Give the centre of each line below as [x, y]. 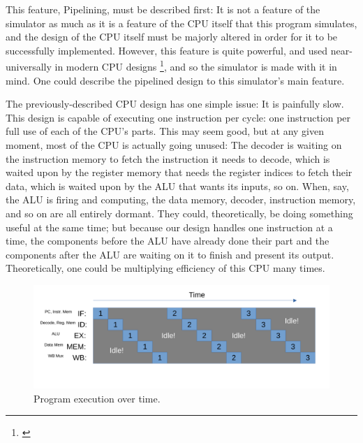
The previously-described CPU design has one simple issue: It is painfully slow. [175, 104]
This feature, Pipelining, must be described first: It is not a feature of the [163, 9]
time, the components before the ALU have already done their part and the [168, 241]
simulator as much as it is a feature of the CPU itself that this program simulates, [181, 23]
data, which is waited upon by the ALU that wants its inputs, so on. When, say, [177, 186]
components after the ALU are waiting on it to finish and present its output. [170, 254]
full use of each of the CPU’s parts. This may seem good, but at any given [165, 131]
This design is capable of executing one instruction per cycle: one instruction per [178, 117]
